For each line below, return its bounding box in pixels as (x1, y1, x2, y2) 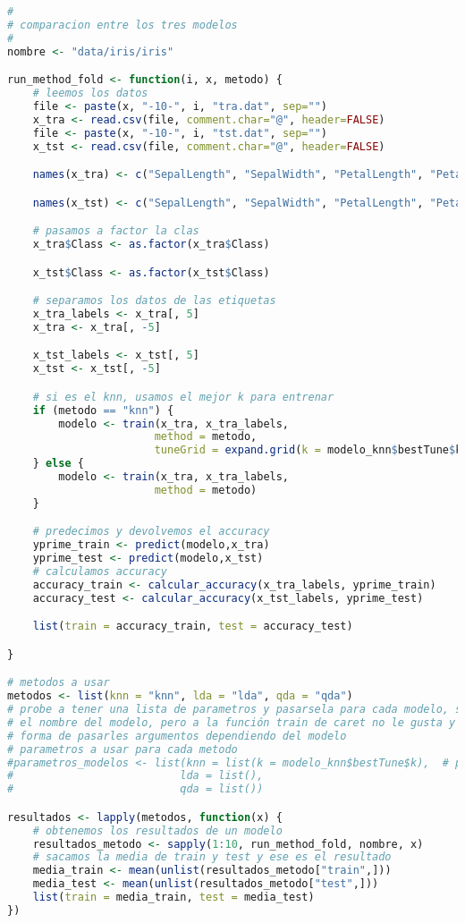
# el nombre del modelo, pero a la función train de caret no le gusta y (7, 716, 456, 729)
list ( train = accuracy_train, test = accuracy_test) (32, 620, 353, 633)
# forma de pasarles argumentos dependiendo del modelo (7, 729, 347, 742)
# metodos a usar (7, 676, 110, 690)
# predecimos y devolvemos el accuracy (32, 525, 270, 538)
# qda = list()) (7, 783, 264, 796)
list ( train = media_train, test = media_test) (32, 891, 315, 904)
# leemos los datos (32, 87, 148, 100)
